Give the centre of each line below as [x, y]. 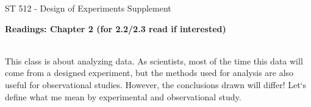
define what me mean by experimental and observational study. [123, 96]
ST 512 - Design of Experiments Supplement [88, 8]
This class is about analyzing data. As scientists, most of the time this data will [154, 60]
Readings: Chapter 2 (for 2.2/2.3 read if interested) [116, 28]
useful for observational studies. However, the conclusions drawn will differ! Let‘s [156, 84]
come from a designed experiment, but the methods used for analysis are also [149, 73]
